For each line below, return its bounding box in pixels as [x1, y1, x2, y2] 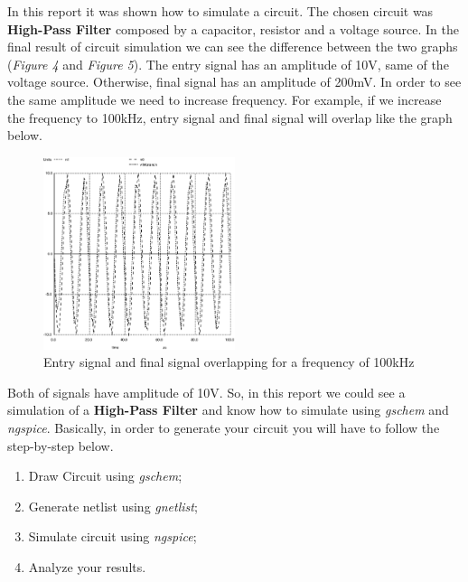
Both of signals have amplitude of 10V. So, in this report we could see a [7, 382, 406, 401]
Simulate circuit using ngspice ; [28, 527, 197, 546]
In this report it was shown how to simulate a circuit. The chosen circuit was [7, 2, 434, 20]
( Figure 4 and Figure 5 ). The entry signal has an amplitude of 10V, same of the [7, 54, 449, 73]
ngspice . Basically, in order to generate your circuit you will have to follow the [7, 418, 440, 436]
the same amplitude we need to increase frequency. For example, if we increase [7, 89, 442, 108]
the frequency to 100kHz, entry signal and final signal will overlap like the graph [7, 108, 453, 127]
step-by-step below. [7, 436, 114, 455]
